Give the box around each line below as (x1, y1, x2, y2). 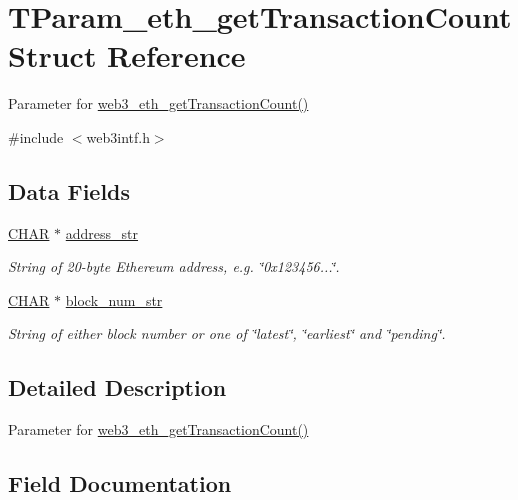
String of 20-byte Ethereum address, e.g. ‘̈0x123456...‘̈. (8, 256, 340, 277)
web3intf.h (86, 126, 150, 147)
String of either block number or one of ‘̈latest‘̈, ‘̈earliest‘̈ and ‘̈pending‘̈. (8, 323, 446, 344)
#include (8, 126, 64, 147)
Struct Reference (8, 35, 246, 76)
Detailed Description (8, 372, 227, 403)
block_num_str (65, 289, 163, 310)
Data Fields (8, 175, 131, 206)
